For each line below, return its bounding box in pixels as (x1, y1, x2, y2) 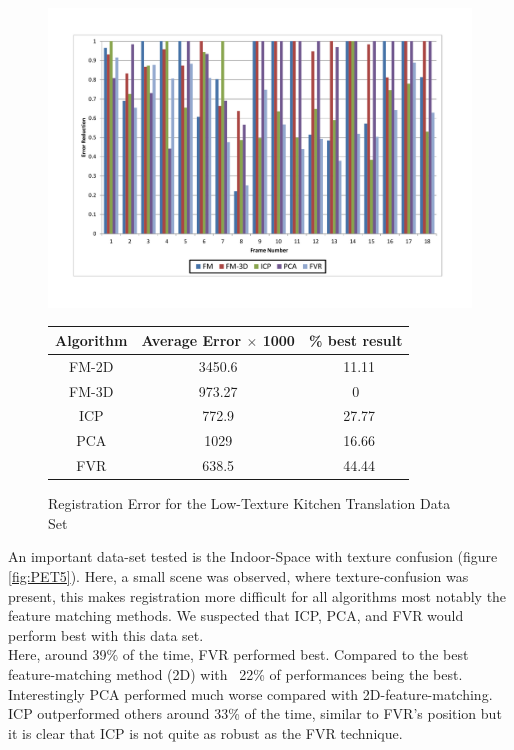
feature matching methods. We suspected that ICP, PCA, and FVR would (8, 605, 464, 626)
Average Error (141, 329, 242, 350)
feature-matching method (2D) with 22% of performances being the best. (8, 663, 463, 684)
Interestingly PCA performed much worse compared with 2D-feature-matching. (8, 683, 493, 704)
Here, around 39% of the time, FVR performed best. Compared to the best (8, 644, 469, 665)
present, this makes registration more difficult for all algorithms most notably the (8, 585, 507, 606)
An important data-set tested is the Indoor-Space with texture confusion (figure (8, 546, 498, 567)
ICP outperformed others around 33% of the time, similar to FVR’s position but (8, 703, 502, 724)
